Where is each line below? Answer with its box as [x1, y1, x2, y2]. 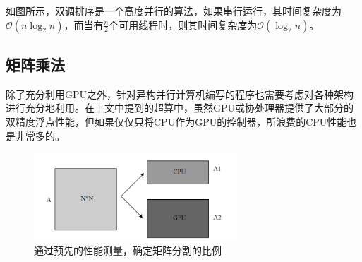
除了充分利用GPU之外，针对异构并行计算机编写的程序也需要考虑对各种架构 [6, 86, 354, 101]
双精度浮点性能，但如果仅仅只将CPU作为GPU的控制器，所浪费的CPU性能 [6, 114, 347, 129]
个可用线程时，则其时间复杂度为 [109, 17, 258, 32]
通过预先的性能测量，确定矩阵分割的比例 [34, 242, 222, 257]
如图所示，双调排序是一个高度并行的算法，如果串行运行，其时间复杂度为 [6, 4, 342, 18]
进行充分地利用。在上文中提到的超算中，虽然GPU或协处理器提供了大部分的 [6, 100, 354, 115]
